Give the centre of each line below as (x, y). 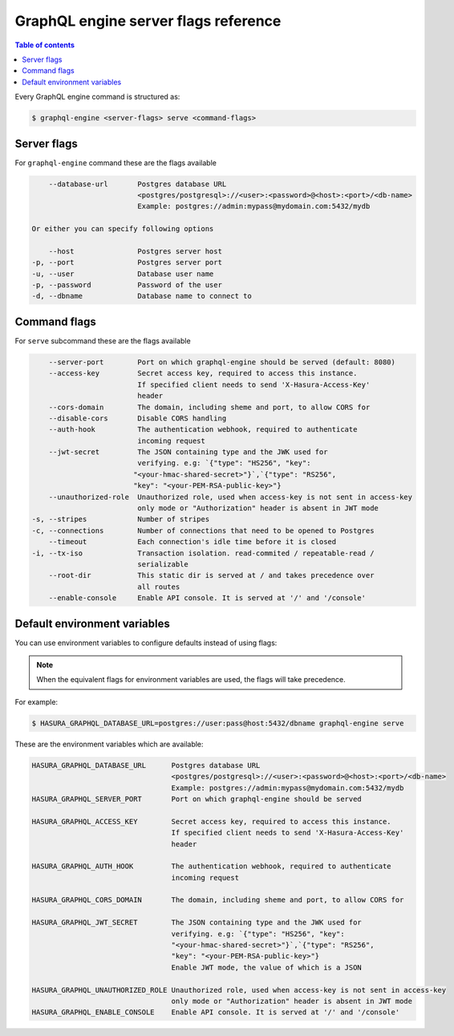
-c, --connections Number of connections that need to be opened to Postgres (203, 530)
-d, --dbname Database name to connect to (142, 296)
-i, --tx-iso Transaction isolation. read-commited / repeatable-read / (203, 553)
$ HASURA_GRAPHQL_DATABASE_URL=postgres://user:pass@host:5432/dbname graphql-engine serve (218, 723)
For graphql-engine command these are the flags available (116, 163)
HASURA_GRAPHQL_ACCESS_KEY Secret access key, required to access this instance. (212, 821)
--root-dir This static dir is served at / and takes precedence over (211, 575)
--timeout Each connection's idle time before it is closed (193, 542)
